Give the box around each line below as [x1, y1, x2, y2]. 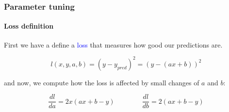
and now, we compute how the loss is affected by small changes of [4, 77, 199, 87]
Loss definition [4, 21, 54, 31]
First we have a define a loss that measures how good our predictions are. [4, 39, 223, 49]
